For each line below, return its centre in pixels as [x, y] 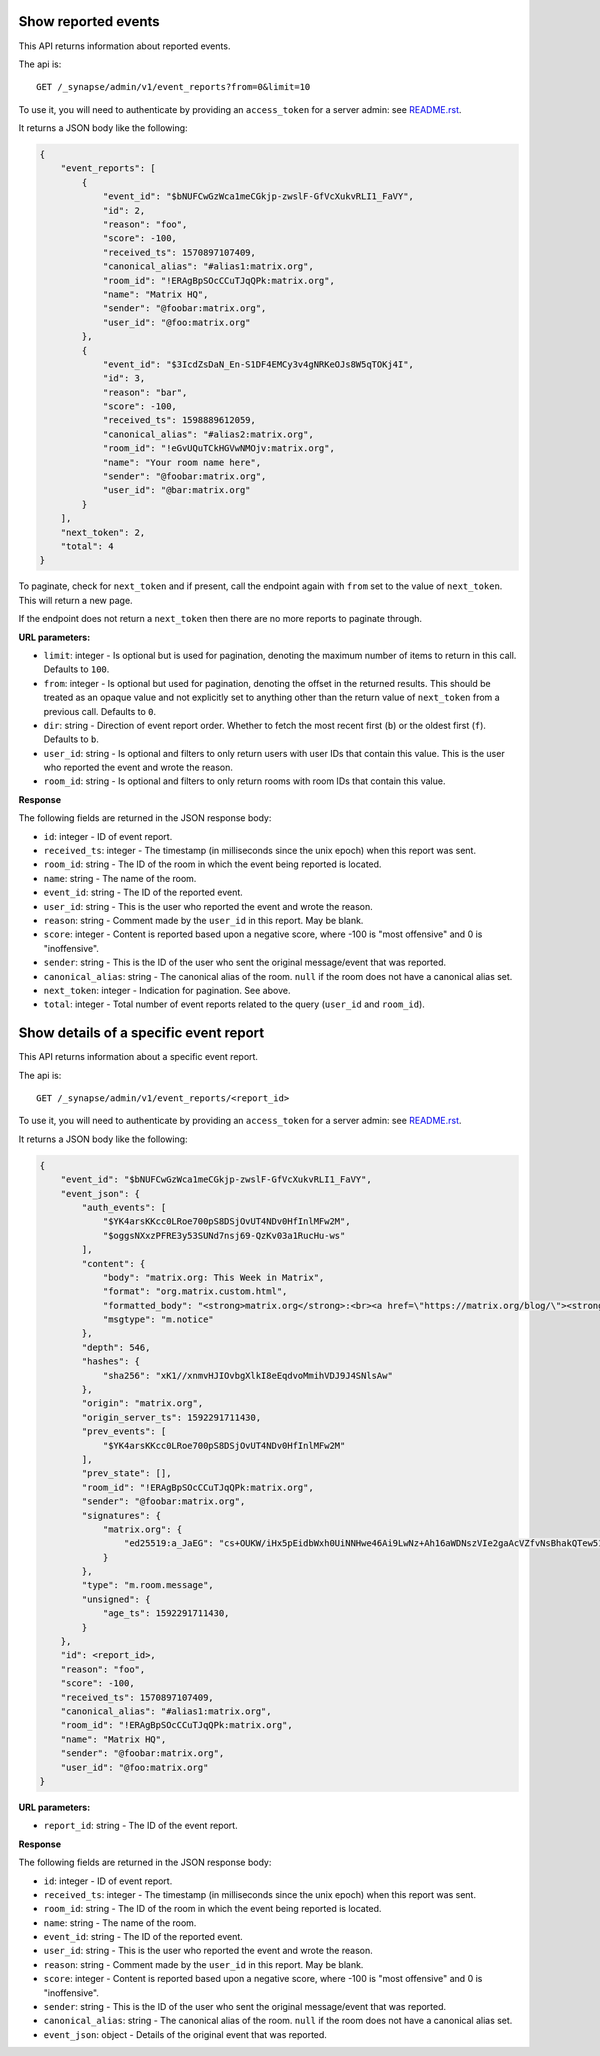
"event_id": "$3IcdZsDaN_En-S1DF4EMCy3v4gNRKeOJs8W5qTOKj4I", [258, 364]
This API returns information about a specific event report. [138, 1057]
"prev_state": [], [126, 1473]
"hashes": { [110, 1361]
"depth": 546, [116, 1347]
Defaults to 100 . [76, 669]
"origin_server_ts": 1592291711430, [171, 1417]
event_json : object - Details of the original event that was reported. [185, 2034]
